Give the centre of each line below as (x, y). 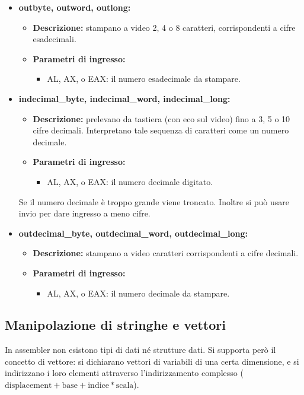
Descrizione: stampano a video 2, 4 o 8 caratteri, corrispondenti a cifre (164, 27)
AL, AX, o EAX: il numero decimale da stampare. (138, 293)
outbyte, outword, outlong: (75, 7)
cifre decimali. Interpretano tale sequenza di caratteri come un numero (161, 130)
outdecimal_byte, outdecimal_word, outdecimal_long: (133, 233)
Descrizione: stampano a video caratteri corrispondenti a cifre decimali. (166, 253)
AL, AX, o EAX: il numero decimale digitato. (130, 181)
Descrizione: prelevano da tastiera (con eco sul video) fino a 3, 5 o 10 (161, 118)
